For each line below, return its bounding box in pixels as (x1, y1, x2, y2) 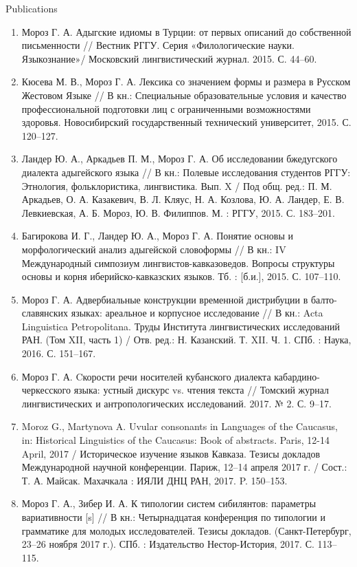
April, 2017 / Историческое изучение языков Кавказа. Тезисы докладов (21, 446, 321, 460)
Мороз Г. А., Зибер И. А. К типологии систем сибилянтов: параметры (21, 496, 316, 511)
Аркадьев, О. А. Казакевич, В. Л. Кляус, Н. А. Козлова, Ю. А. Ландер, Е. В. (21, 192, 345, 206)
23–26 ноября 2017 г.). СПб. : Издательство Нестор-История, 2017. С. (21, 537, 314, 551)
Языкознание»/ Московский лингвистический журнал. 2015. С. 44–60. (21, 51, 317, 65)
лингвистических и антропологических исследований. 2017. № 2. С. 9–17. (21, 396, 332, 410)
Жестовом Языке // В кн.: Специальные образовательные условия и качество (21, 87, 347, 102)
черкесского (21, 383, 71, 397)
